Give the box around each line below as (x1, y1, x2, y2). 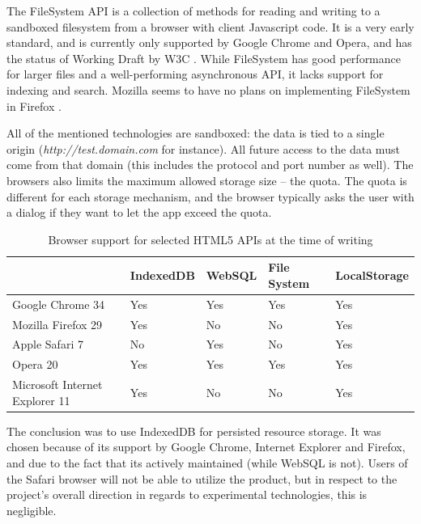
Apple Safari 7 (12, 336, 83, 353)
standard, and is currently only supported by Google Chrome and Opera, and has (6, 34, 412, 51)
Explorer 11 (12, 391, 70, 408)
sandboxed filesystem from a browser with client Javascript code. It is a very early (6, 18, 415, 35)
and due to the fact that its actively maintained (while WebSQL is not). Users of (6, 454, 408, 471)
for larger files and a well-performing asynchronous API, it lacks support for (6, 65, 384, 82)
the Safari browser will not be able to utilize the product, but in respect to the (6, 470, 398, 487)
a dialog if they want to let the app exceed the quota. (6, 204, 272, 221)
